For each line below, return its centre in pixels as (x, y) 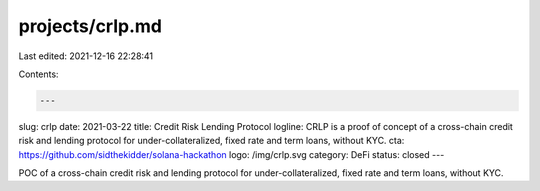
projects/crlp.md (90, 26)
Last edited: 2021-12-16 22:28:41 (86, 56)
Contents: (38, 74)
